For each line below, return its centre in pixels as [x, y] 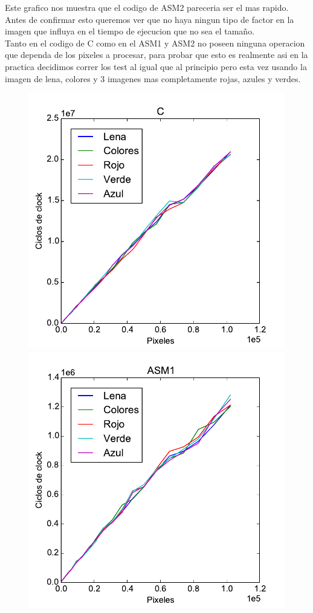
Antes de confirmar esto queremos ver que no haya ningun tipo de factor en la [150, 19]
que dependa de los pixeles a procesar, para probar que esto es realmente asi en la [156, 55]
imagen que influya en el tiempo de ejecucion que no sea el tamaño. [130, 31]
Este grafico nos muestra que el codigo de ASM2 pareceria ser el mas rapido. [147, 7]
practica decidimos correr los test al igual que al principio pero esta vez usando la [156, 66]
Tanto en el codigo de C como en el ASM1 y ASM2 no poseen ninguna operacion [155, 43]
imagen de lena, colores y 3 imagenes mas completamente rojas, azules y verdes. [153, 78]
